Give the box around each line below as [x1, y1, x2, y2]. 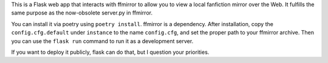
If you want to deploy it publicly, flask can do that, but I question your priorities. [11, 48, 210, 56]
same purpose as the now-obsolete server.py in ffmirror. [11, 9, 153, 16]
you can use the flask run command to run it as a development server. [11, 37, 194, 45]
